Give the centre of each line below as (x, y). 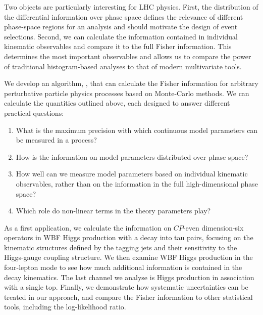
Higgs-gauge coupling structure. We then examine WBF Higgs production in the (128, 257)
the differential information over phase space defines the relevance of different (124, 16)
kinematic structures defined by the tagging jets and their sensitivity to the (121, 247)
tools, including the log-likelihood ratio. (65, 307)
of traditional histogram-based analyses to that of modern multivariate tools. (123, 66)
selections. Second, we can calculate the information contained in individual (121, 36)
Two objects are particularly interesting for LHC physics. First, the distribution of (131, 7)
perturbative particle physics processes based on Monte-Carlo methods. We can (127, 93)
